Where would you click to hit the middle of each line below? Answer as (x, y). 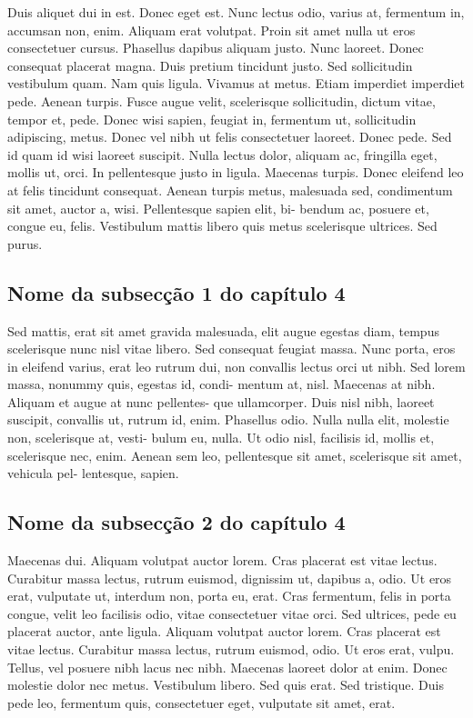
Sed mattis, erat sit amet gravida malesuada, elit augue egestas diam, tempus (223, 330)
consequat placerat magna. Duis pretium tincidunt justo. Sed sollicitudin (210, 65)
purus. (25, 243)
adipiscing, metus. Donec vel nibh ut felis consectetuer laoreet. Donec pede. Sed (230, 137)
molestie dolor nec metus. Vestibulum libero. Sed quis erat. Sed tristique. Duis (226, 685)
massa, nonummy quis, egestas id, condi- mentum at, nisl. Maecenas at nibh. (221, 384)
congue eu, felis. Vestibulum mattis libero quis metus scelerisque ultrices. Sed (222, 226)
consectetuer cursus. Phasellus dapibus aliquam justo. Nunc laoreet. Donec (216, 48)
